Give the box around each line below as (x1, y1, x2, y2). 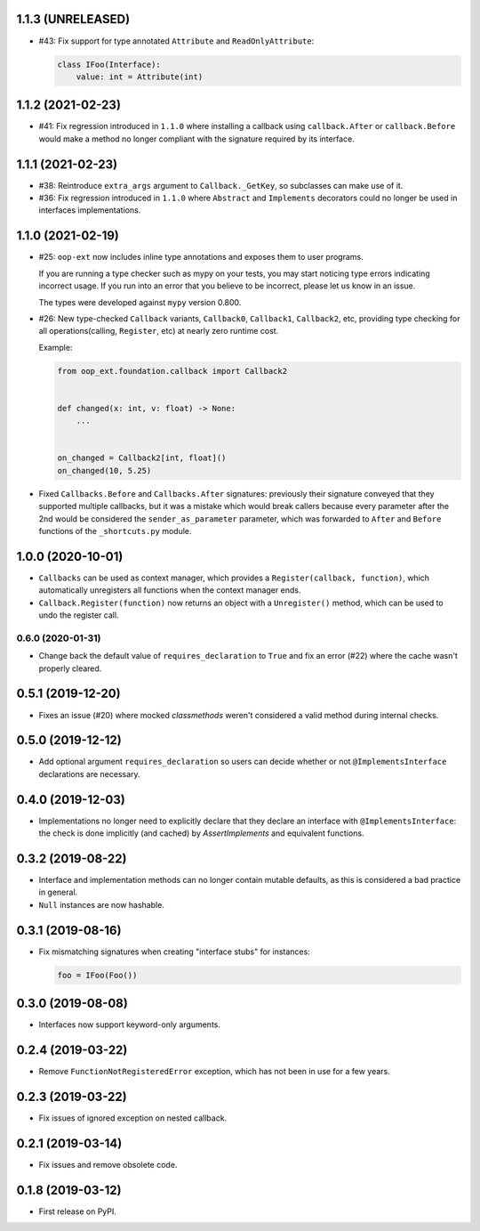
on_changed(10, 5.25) (57, 466, 152, 475)
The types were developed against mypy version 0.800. (38, 296, 242, 307)
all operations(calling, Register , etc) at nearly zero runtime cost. (38, 326, 279, 336)
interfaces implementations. (38, 205, 141, 215)
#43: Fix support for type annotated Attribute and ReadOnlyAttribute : (38, 36, 315, 46)
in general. (38, 887, 78, 898)
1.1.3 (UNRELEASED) (16, 12, 131, 27)
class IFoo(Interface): (57, 59, 162, 69)
